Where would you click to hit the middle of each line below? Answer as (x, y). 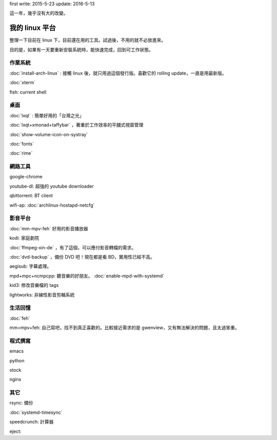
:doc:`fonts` (22, 143)
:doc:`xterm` (23, 83)
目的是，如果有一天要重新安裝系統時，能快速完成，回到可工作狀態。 (81, 49)
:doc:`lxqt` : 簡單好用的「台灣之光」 (47, 115)
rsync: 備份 (21, 403)
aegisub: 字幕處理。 (31, 266)
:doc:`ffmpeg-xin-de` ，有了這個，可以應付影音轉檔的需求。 (73, 247)
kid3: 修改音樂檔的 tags (34, 285)
